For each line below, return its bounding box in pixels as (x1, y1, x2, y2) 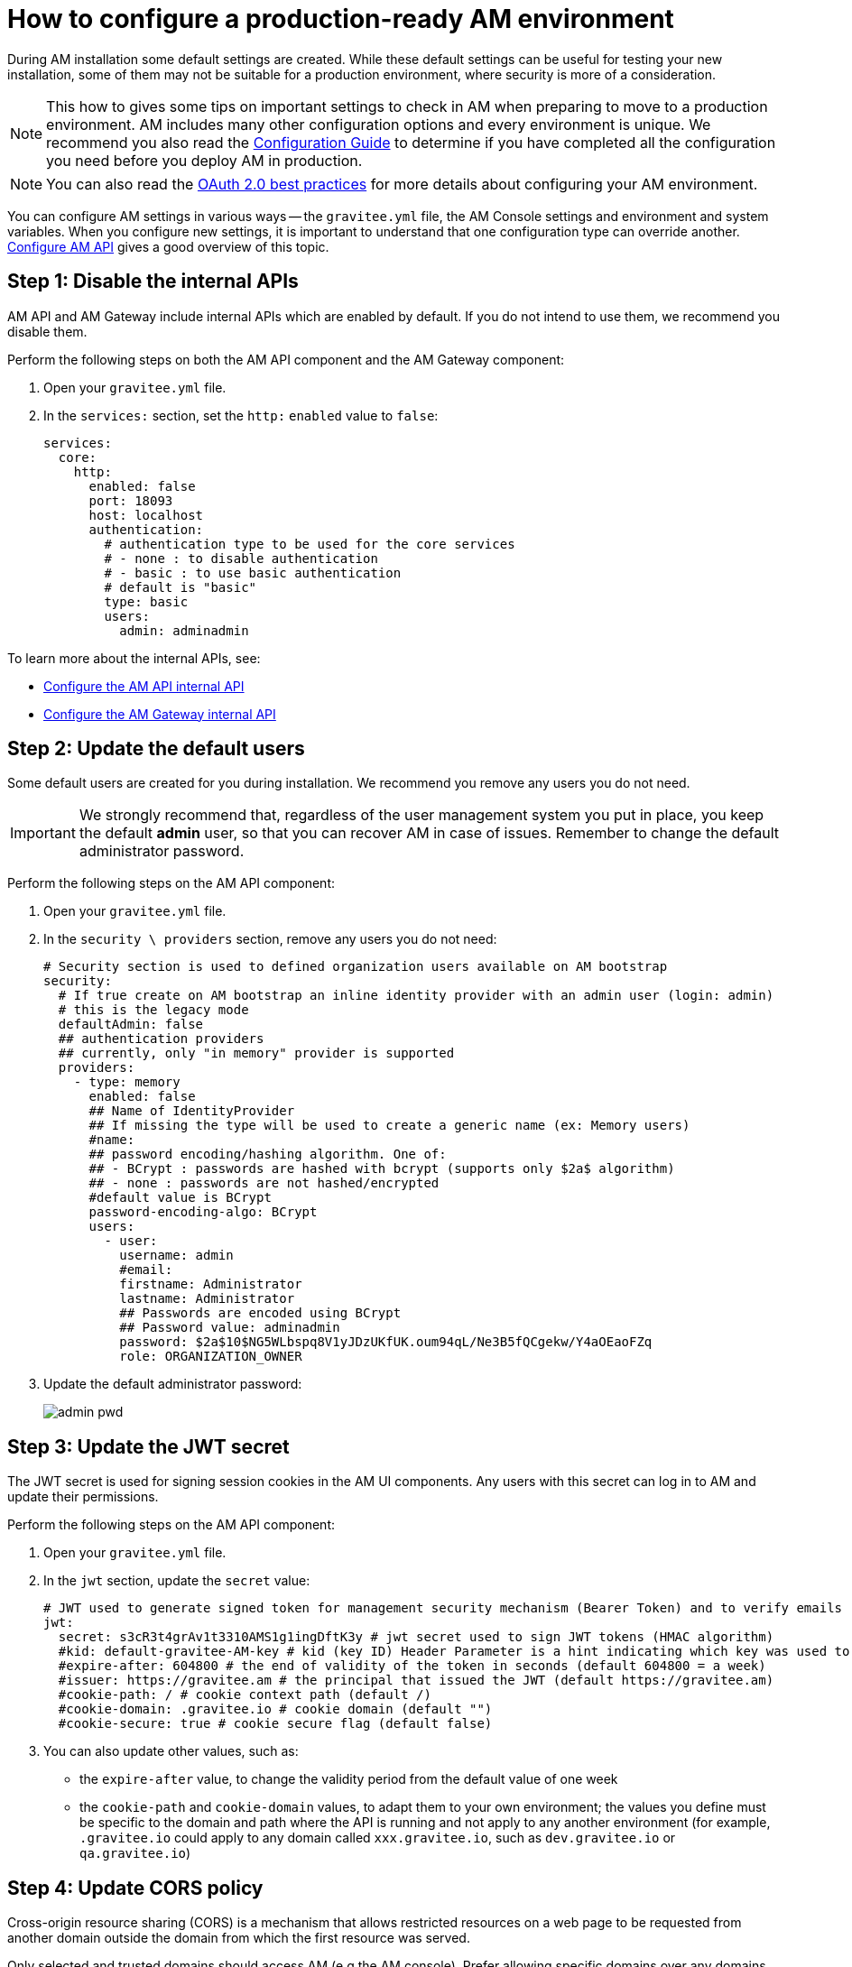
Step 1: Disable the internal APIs (7, 270, 299, 293)
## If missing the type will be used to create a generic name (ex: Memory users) (88, 1118, 690, 1133)
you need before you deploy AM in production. (46, 151, 363, 170)
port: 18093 (88, 493, 173, 508)
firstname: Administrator (119, 1277, 302, 1292)
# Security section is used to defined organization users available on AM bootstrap (43, 959, 668, 974)
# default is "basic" (104, 579, 257, 595)
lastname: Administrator (119, 1291, 295, 1307)
